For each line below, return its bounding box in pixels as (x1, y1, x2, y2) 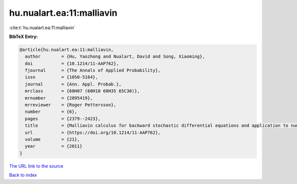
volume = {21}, (25, 137, 80, 142)
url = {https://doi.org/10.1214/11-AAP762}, (25, 130, 161, 135)
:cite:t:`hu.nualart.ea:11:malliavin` (9, 25, 76, 31)
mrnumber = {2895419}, (25, 95, 93, 101)
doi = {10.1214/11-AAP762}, (25, 61, 119, 66)
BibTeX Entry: (9, 34, 38, 39)
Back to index (9, 172, 37, 178)
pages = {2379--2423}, (25, 116, 101, 121)
